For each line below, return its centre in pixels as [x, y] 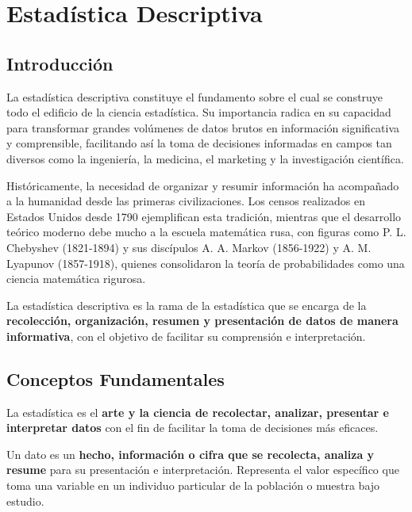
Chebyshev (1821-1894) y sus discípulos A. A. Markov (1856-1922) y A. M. [189, 247]
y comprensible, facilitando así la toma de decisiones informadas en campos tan [199, 143]
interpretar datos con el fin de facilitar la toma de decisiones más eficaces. [193, 428]
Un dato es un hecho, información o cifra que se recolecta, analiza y [191, 454]
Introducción [60, 63]
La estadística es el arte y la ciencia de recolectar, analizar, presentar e [198, 412]
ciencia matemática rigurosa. [76, 279]
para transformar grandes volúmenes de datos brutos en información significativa [203, 127]
